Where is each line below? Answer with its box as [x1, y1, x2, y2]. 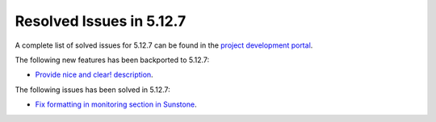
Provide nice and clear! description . [35, 69, 153, 80]
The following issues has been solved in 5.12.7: [15, 85, 171, 95]
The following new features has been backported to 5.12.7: [15, 55, 210, 65]
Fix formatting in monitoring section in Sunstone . [35, 99, 197, 109]
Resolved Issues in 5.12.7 [15, 12, 187, 30]
